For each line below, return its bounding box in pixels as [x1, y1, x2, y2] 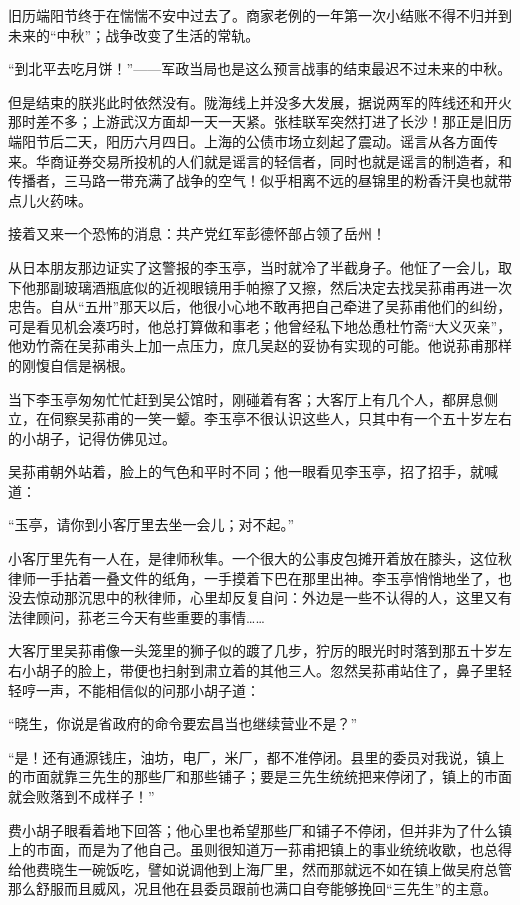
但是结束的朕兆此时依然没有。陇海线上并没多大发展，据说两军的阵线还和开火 [8, 91, 512, 112]
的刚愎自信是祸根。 [8, 354, 134, 375]
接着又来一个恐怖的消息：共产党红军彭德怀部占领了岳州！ [8, 223, 386, 244]
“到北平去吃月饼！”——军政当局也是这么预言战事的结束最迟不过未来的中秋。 [8, 58, 512, 79]
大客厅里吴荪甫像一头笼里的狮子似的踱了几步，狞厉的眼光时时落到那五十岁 [8, 640, 498, 661]
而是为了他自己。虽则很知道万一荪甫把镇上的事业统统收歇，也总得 [77, 839, 512, 860]
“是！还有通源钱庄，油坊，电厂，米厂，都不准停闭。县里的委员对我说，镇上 [8, 746, 505, 767]
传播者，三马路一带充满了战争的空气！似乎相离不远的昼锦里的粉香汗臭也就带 [8, 170, 512, 191]
